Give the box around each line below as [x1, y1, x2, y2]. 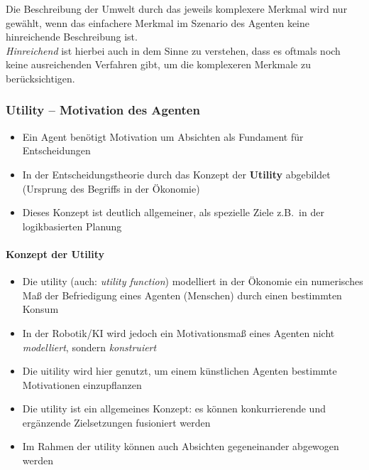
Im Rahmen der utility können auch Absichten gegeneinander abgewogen [22, 439, 339, 454]
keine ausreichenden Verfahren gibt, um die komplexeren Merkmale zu [6, 57, 311, 72]
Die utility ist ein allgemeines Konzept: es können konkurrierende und [22, 401, 326, 416]
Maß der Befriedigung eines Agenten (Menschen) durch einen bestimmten [22, 287, 342, 302]
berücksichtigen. [6, 70, 75, 85]
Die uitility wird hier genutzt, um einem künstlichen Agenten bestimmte [22, 363, 337, 378]
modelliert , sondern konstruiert [22, 339, 157, 354]
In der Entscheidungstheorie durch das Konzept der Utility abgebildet [22, 166, 331, 181]
